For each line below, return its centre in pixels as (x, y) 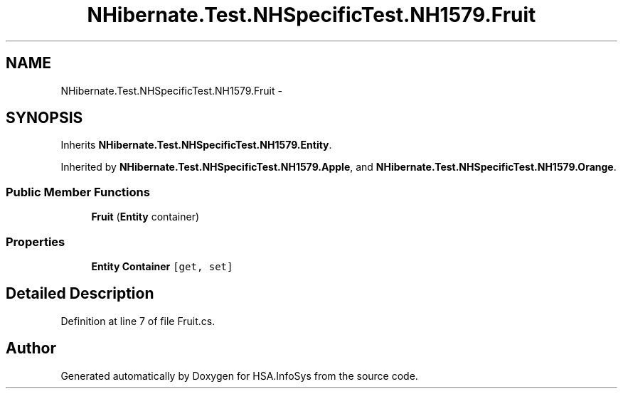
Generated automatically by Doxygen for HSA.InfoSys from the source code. (239, 376)
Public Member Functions (78, 192)
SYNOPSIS (44, 118)
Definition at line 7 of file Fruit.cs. (138, 321)
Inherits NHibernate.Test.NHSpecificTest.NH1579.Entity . (196, 145)
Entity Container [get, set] (162, 266)
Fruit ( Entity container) (145, 217)
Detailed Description (80, 294)
